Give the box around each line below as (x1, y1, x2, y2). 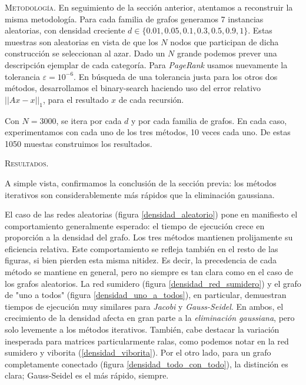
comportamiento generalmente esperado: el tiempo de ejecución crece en (5, 219, 265, 232)
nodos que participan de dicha (170, 35, 279, 48)
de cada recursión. (118, 93, 184, 105)
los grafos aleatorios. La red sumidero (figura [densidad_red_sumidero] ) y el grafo (5, 277, 301, 289)
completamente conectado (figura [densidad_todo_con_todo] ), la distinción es (5, 357, 288, 370)
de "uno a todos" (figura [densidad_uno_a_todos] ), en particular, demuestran (5, 289, 287, 301)
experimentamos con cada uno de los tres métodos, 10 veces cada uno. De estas (5, 126, 291, 138)
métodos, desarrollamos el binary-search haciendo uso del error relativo (5, 82, 261, 94)
